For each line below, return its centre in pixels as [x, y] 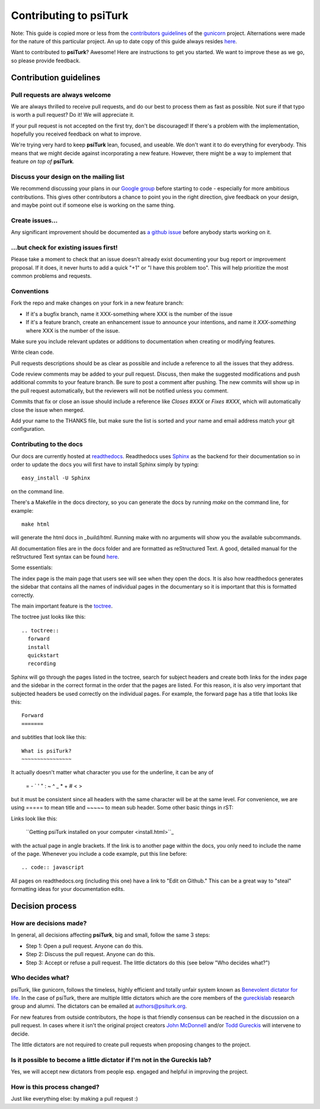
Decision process [44, 906]
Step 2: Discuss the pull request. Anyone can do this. [90, 954]
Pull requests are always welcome [61, 95]
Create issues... [34, 220]
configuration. [28, 429]
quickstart [43, 655]
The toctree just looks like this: [48, 617]
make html [36, 524]
